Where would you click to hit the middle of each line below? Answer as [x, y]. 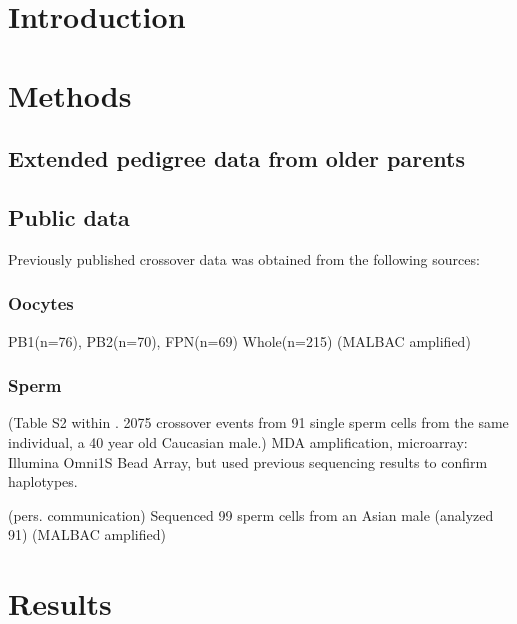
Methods [70, 94]
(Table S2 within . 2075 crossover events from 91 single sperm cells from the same [258, 422]
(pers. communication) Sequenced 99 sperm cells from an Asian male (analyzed [251, 514]
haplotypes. [43, 481]
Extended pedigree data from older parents [236, 158]
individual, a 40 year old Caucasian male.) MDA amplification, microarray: [238, 441]
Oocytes [41, 303]
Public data [69, 216]
